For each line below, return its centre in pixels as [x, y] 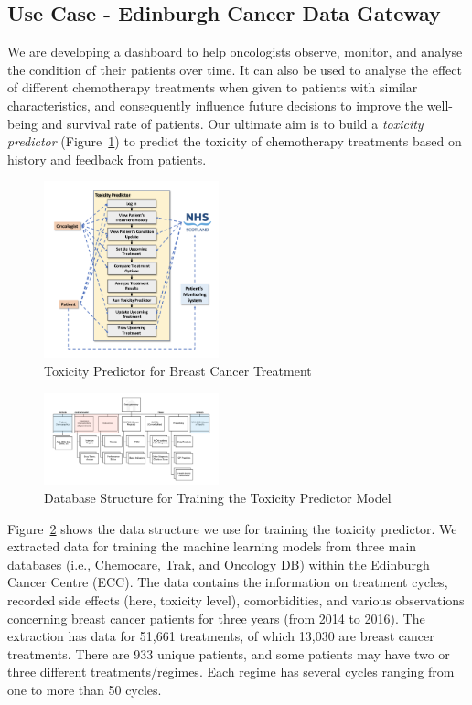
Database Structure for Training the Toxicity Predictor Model [218, 497]
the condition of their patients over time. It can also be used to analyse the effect [235, 69]
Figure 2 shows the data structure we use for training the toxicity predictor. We [232, 528]
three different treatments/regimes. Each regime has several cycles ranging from [231, 672]
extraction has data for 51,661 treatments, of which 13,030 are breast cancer [221, 636]
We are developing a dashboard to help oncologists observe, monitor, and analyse [235, 52]
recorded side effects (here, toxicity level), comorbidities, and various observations [236, 599]
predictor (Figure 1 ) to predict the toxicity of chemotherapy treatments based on [235, 141]
